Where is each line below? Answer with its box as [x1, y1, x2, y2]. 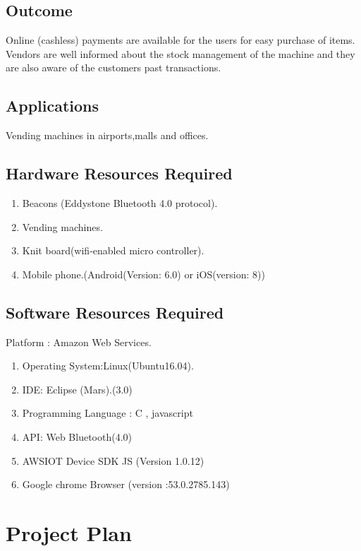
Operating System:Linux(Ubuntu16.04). [22, 358, 194, 373]
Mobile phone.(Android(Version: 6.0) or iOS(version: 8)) [22, 266, 265, 281]
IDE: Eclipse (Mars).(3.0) [22, 381, 133, 396]
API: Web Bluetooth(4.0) [22, 429, 132, 444]
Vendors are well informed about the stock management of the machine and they [6, 46, 355, 61]
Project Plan [6, 518, 132, 547]
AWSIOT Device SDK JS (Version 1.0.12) [22, 453, 204, 468]
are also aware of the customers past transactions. [6, 60, 221, 75]
